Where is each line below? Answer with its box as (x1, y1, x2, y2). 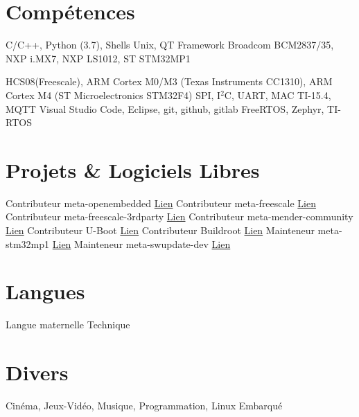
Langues (6, 277, 85, 305)
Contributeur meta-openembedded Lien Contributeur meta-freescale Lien (6, 195, 316, 210)
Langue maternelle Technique (6, 317, 130, 332)
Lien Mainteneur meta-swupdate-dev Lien (52, 236, 231, 251)
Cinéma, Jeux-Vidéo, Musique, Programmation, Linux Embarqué (6, 398, 283, 413)
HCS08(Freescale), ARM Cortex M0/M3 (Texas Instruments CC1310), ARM (6, 74, 333, 89)
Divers (6, 358, 69, 387)
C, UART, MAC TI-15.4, (224, 87, 331, 102)
